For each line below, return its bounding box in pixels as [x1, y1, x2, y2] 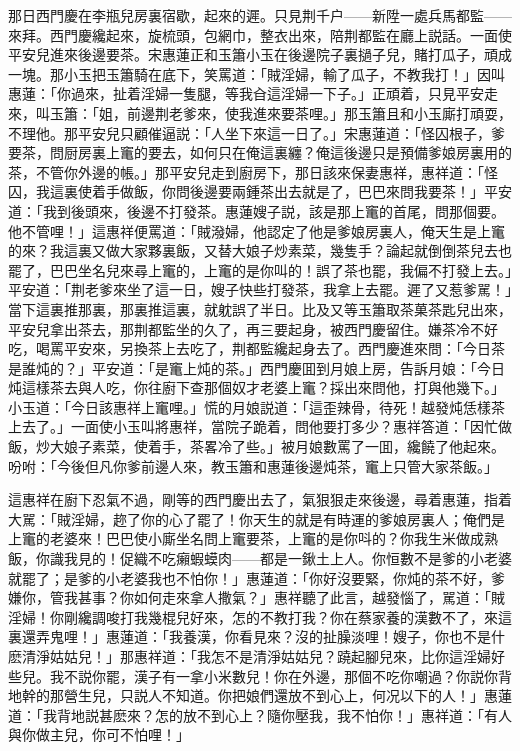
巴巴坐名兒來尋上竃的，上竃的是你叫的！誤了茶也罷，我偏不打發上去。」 [49, 259, 512, 280]
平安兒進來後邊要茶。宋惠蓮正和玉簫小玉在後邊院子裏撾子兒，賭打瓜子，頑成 [8, 44, 512, 65]
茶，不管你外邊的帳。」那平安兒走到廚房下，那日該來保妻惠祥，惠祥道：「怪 [8, 161, 498, 182]
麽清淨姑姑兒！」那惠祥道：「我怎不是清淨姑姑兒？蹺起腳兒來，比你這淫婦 [8, 646, 491, 666]
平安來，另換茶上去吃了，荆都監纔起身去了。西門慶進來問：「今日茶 [63, 338, 505, 359]
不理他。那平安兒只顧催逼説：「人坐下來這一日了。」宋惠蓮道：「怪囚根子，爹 [8, 122, 505, 143]
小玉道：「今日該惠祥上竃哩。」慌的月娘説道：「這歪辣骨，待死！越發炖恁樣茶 [8, 396, 505, 417]
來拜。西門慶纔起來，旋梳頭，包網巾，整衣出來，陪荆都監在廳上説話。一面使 [8, 24, 512, 45]
